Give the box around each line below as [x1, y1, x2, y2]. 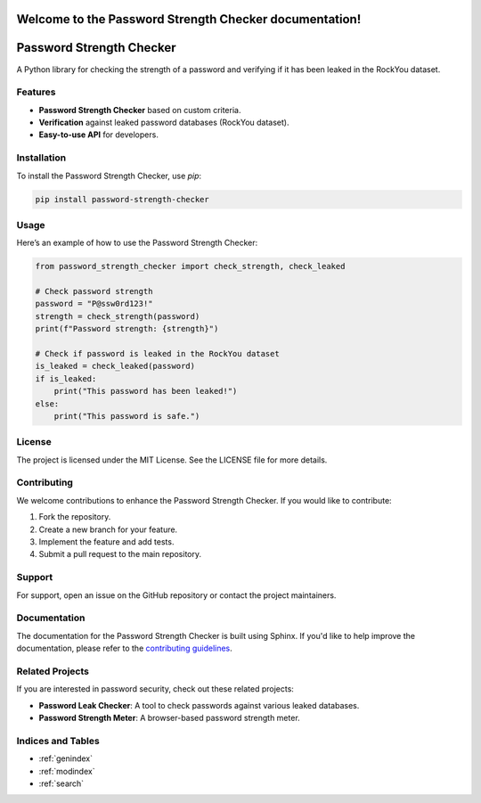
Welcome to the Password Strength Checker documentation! [16, 12, 362, 27]
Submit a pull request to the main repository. [38, 549, 202, 560]
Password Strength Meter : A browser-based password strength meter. [38, 713, 300, 724]
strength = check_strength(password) [35, 311, 200, 321]
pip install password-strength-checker [35, 194, 209, 204]
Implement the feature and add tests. [38, 537, 175, 547]
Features [16, 86, 56, 98]
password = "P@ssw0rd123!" [35, 299, 153, 309]
